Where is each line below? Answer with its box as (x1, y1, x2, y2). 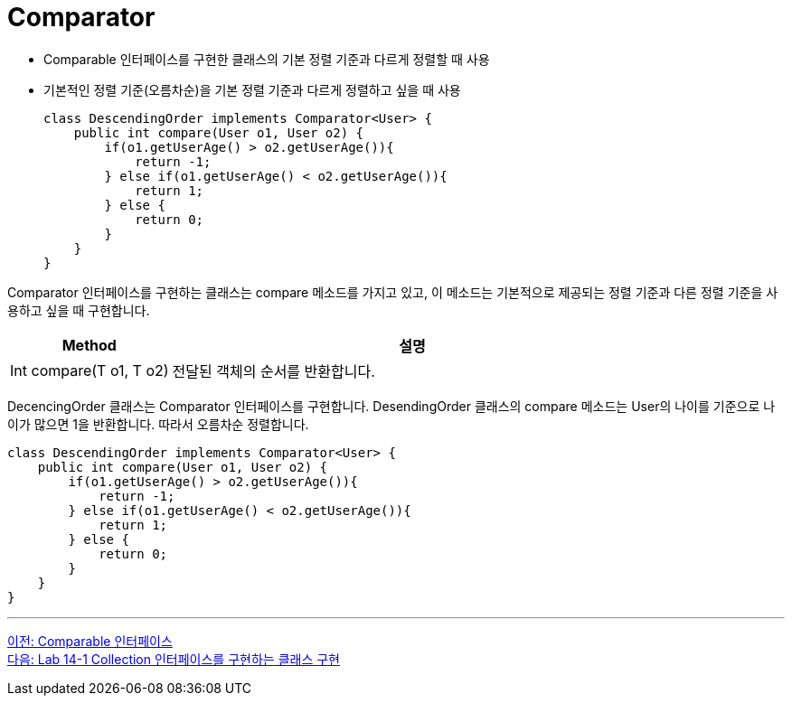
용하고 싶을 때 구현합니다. (7, 302, 150, 318)
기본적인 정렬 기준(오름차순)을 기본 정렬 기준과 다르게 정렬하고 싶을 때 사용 (43, 81, 461, 98)
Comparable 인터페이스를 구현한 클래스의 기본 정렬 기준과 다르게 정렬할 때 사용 (43, 51, 490, 67)
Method (61, 335, 117, 354)
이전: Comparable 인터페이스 (7, 633, 173, 649)
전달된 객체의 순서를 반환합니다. (172, 361, 375, 380)
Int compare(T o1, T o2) (10, 361, 169, 380)
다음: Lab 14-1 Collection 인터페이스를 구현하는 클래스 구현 (7, 651, 340, 667)
